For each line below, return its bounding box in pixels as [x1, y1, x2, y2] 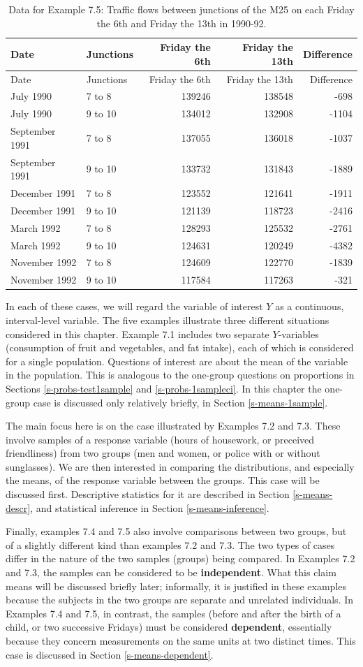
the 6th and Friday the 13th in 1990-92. [96, 15, 267, 30]
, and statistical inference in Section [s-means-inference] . [30, 500, 269, 515]
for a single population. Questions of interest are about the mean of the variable [6, 353, 348, 368]
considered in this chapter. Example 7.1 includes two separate [6, 326, 269, 341]
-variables [278, 326, 319, 341]
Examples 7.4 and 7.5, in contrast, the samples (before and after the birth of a [6, 606, 341, 620]
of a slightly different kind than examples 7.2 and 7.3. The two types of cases [6, 537, 335, 552]
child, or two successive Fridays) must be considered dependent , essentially [6, 620, 332, 634]
